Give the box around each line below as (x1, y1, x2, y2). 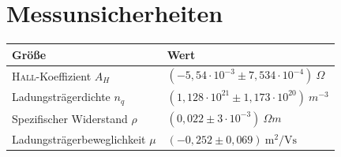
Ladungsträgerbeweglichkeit (12, 131, 146, 148)
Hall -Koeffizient (12, 67, 92, 84)
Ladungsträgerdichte (12, 88, 111, 105)
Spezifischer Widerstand (12, 110, 128, 127)
